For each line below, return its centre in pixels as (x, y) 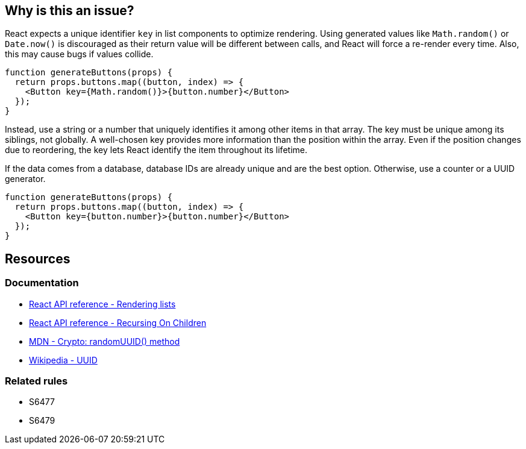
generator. (25, 179)
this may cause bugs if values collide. (79, 54)
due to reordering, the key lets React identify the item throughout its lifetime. (156, 150)
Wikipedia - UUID (63, 360)
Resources (38, 259)
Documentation (42, 283)
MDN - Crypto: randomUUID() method (105, 341)
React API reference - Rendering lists (102, 304)
